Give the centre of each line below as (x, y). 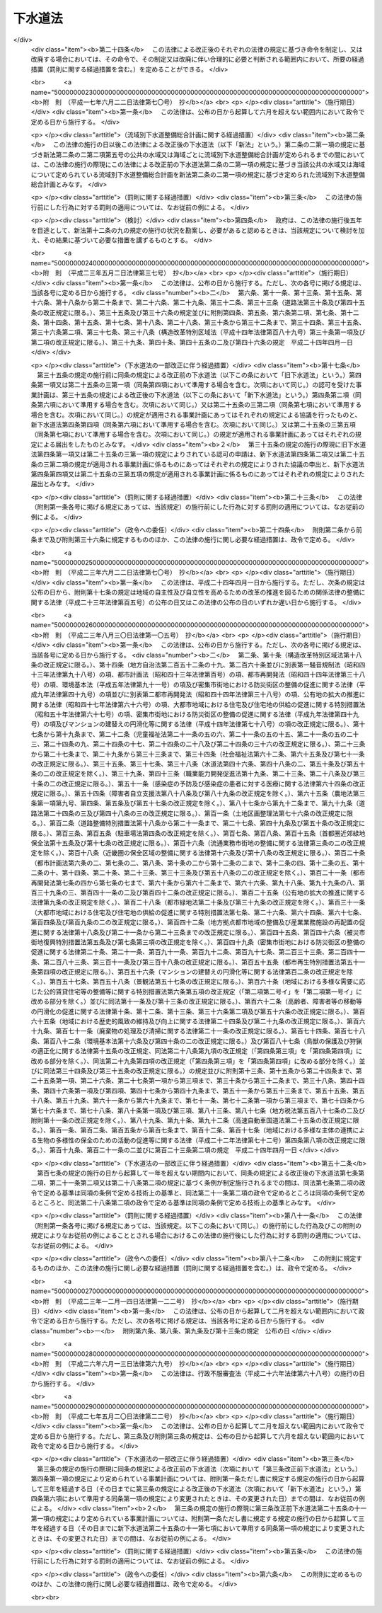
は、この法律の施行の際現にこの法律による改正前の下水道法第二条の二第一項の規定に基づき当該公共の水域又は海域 (198, 165)
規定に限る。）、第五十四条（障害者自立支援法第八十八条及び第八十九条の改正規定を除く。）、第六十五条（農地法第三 (198, 793)
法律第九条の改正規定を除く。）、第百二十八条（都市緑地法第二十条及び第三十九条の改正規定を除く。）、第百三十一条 (198, 902)
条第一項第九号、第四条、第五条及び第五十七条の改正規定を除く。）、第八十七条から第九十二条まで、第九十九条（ (195, 803)
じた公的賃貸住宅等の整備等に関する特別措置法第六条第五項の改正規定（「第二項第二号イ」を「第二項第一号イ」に (196, 992)
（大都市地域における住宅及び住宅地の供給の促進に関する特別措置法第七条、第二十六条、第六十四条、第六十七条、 (198, 912)
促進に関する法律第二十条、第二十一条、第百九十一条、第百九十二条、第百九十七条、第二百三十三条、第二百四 (192, 952)
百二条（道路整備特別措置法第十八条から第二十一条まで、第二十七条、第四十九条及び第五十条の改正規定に (210, 823)
